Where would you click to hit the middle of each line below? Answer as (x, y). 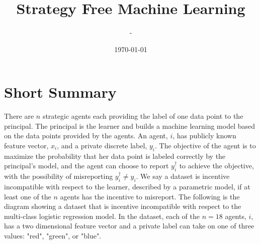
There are (19, 116)
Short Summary (60, 92)
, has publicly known (204, 136)
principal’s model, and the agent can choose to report (86, 166)
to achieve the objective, (216, 166)
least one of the (28, 196)
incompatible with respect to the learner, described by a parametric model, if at (127, 187)
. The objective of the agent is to (205, 146)
